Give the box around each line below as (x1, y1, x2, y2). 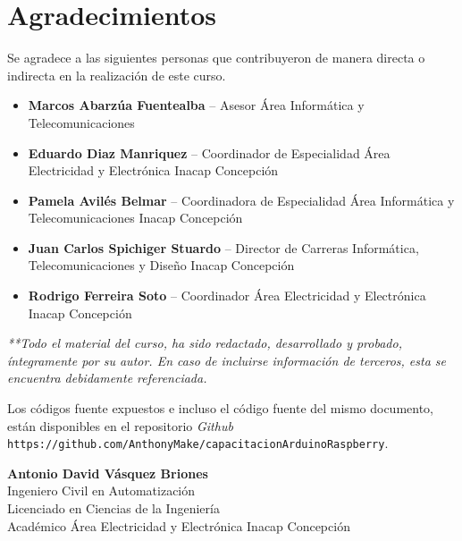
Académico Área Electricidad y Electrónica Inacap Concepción (7, 516, 350, 535)
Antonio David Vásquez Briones (7, 463, 208, 482)
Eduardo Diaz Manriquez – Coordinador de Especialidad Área (28, 143, 391, 162)
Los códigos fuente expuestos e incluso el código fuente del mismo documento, (7, 399, 433, 418)
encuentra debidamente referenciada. (7, 368, 207, 387)
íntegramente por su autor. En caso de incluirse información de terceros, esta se (7, 351, 446, 369)
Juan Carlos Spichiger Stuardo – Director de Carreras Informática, (28, 238, 419, 257)
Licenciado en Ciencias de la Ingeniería (7, 499, 220, 518)
